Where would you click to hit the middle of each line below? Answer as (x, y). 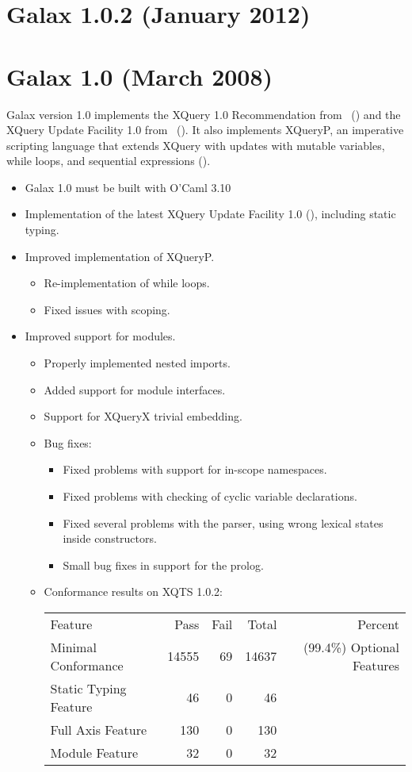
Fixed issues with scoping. (107, 309)
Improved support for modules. (100, 336)
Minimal (73, 647)
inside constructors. (110, 538)
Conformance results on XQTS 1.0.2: (133, 591)
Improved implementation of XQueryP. (120, 256)
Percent (378, 624)
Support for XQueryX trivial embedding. (143, 416)
